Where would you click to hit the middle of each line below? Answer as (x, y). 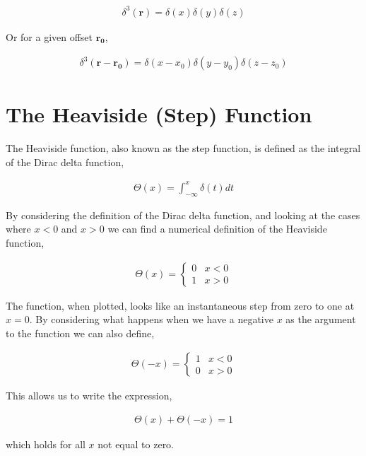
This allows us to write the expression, (89, 396)
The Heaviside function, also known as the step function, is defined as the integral (183, 148)
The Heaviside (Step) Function (159, 114)
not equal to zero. (136, 444)
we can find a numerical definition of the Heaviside (217, 229)
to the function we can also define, (80, 333)
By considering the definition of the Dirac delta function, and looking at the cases (183, 215)
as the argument (321, 319)
